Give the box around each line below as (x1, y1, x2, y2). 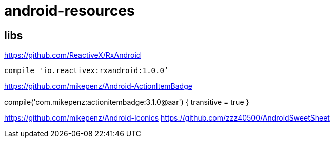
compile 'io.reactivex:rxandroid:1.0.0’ (4, 66, 169, 75)
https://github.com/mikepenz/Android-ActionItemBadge (4, 82, 192, 91)
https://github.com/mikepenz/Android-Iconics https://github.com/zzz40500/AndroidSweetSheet (4, 113, 330, 123)
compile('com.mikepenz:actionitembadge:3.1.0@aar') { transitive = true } (4, 98, 249, 107)
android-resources (4, 2, 135, 19)
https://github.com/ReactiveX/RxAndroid (4, 51, 141, 60)
